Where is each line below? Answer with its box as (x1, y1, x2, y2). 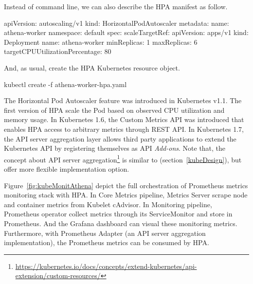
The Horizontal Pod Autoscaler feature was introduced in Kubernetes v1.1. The (4, 95, 242, 106)
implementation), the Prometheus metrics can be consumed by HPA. (4, 237, 209, 248)
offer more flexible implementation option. (4, 163, 129, 174)
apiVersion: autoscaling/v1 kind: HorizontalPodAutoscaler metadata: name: (4, 18, 229, 28)
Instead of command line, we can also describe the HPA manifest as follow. (4, 1, 228, 11)
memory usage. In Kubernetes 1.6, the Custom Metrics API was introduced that (4, 114, 244, 124)
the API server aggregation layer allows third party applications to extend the (4, 133, 236, 143)
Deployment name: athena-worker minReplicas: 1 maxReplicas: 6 (4, 36, 198, 47)
